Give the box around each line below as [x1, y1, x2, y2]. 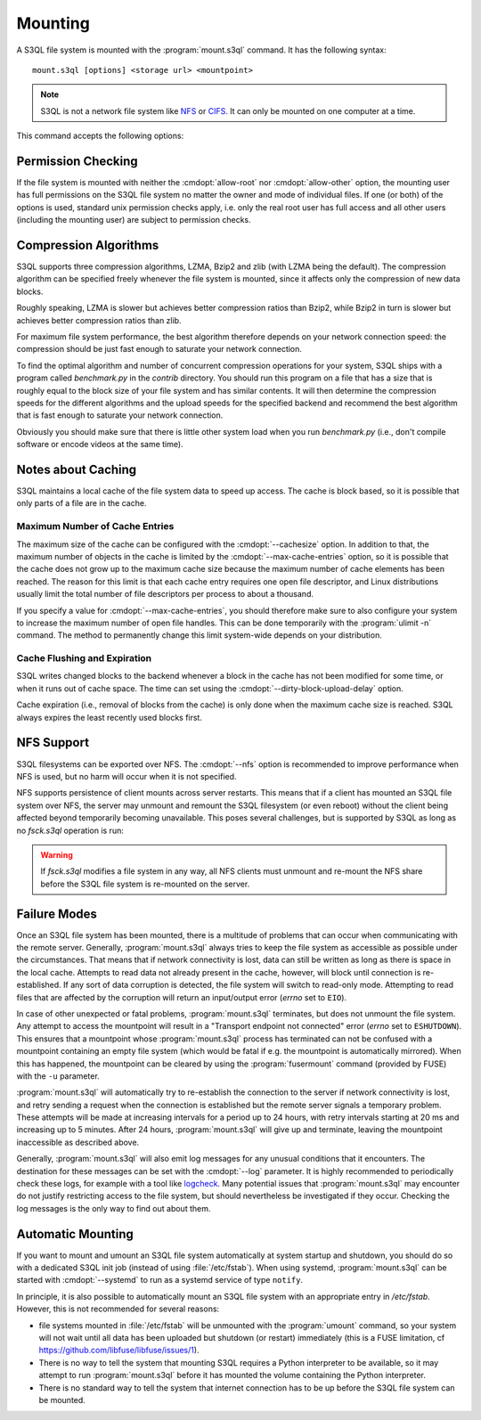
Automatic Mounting [16, 1226, 134, 1242]
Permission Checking [16, 153, 138, 168]
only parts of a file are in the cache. [16, 498, 147, 509]
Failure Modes [16, 906, 98, 921]
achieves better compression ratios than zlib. [16, 314, 182, 325]
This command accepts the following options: [16, 130, 184, 142]
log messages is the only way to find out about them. [16, 1203, 211, 1213]
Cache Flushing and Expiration [16, 652, 152, 665]
